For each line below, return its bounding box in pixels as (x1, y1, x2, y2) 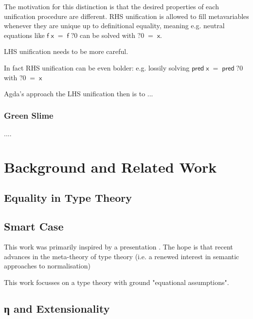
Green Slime (4, 109, 54, 121)
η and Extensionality (4, 301, 110, 316)
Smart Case (4, 219, 64, 234)
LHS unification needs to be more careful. (4, 46, 128, 56)
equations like (4, 30, 45, 40)
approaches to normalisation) (4, 261, 90, 271)
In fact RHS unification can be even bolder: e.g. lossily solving (4, 62, 190, 72)
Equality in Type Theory (4, 190, 132, 205)
